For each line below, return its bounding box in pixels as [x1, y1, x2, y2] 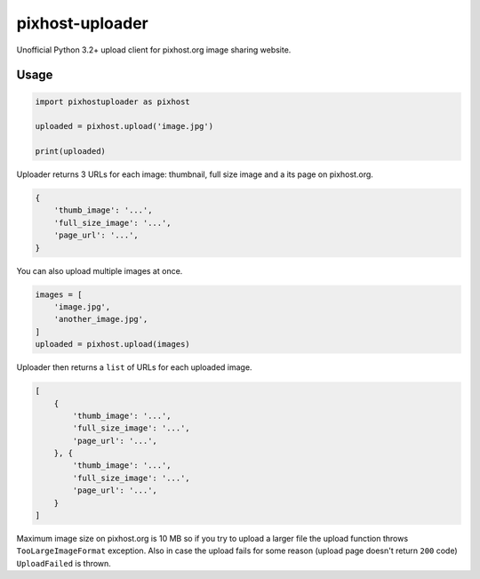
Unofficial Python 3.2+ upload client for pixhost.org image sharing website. [16, 44, 292, 55]
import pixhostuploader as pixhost [35, 96, 190, 107]
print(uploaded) [35, 147, 107, 157]
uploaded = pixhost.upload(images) [35, 339, 190, 350]
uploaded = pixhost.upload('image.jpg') [35, 121, 213, 132]
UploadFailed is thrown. [16, 558, 111, 568]
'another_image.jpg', [53, 314, 148, 325]
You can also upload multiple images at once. [16, 265, 183, 276]
